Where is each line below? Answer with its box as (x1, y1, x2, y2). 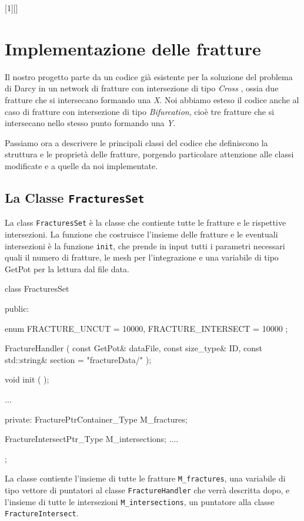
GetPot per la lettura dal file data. (5, 262, 129, 275)
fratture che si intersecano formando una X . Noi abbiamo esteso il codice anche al (5, 93, 299, 105)
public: (5, 302, 29, 314)
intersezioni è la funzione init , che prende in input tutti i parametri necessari (5, 239, 285, 252)
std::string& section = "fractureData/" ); (5, 353, 152, 365)
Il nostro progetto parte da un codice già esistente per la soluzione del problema (5, 70, 293, 83)
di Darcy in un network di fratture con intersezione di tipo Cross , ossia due (5, 82, 279, 94)
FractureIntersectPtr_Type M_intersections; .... (5, 433, 179, 445)
